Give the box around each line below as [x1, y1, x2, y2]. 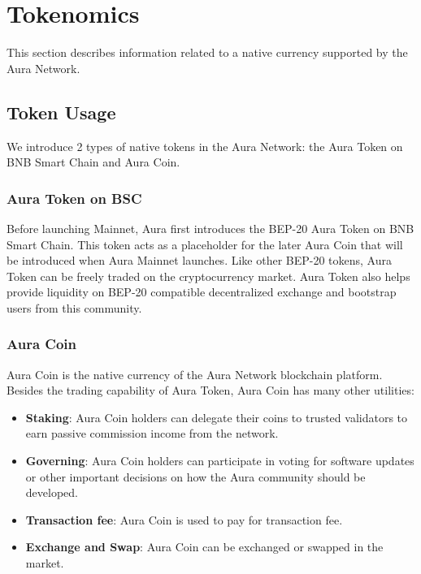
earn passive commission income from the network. [25, 425, 279, 442]
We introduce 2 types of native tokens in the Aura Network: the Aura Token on [7, 137, 403, 154]
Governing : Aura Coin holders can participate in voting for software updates [25, 452, 414, 469]
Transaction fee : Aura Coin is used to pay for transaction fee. [25, 511, 343, 528]
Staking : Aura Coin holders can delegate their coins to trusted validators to [25, 408, 408, 425]
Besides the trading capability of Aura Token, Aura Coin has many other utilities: [7, 382, 414, 399]
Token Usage [7, 99, 116, 124]
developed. [25, 484, 78, 501]
